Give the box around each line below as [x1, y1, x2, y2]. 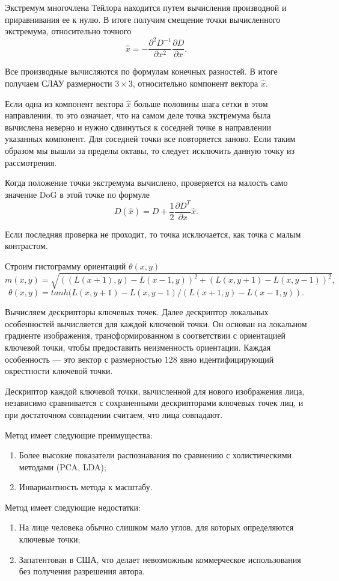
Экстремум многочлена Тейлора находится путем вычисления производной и [5, 1, 287, 13]
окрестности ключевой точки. [5, 364, 113, 377]
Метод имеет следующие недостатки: [5, 500, 141, 513]
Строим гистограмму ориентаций [5, 260, 126, 272]
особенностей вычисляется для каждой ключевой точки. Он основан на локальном [5, 317, 307, 330]
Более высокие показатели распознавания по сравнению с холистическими [19, 449, 292, 461]
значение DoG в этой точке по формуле [5, 188, 150, 200]
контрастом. [5, 239, 48, 252]
